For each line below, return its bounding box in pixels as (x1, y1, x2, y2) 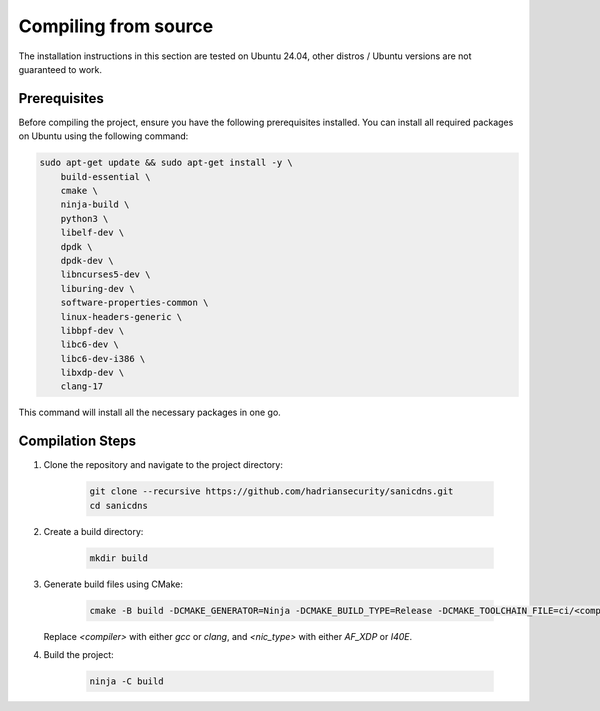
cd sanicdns (89, 500, 149, 511)
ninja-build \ (60, 199, 130, 210)
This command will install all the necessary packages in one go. (18, 406, 282, 419)
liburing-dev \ (60, 283, 135, 294)
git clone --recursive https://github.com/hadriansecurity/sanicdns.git (89, 486, 454, 497)
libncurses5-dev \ (60, 269, 151, 280)
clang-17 (60, 381, 104, 392)
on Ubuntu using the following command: (18, 130, 189, 142)
